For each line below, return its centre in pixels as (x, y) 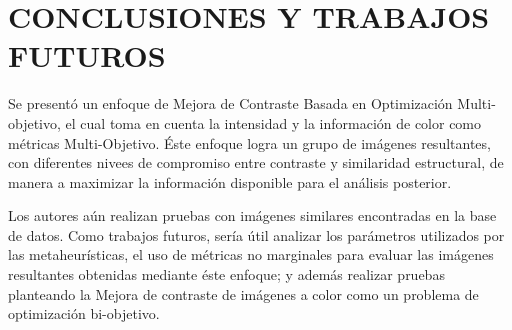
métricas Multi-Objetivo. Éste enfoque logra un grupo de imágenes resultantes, (249, 142)
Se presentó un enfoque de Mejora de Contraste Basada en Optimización (230, 103)
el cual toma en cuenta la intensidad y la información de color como (273, 122)
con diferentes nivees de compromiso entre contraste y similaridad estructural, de (256, 162)
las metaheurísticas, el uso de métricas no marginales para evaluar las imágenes (251, 254)
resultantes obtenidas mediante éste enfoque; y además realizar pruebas (226, 274)
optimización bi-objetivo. (84, 313)
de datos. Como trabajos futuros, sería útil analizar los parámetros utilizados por (256, 234)
